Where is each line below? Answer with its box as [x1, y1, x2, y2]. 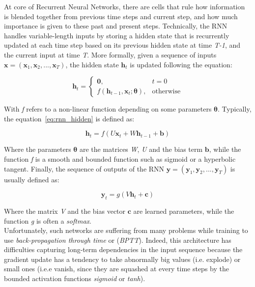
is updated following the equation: [130, 59, 232, 69]
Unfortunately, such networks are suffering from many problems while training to [4, 225, 248, 235]
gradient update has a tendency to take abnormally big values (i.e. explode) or [4, 254, 241, 264]
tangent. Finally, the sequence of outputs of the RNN [4, 163, 165, 173]
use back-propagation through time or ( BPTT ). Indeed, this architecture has [4, 234, 231, 245]
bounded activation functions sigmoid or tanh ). [4, 273, 145, 284]
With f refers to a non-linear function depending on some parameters [4, 104, 212, 114]
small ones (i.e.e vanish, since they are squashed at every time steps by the [4, 263, 229, 274]
